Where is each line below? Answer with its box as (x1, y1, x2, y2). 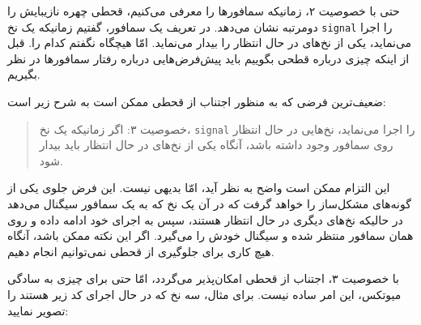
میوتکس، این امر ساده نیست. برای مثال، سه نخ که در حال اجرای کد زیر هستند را (7, 286, 402, 303)
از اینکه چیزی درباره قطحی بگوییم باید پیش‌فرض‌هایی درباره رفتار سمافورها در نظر (7, 49, 410, 66)
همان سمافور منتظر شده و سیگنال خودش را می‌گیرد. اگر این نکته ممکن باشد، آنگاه (7, 227, 414, 244)
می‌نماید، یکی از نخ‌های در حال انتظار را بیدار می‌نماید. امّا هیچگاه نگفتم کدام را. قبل (7, 34, 412, 51)
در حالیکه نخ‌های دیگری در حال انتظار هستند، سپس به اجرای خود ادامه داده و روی (7, 211, 403, 228)
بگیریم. (7, 66, 40, 83)
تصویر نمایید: (7, 301, 69, 319)
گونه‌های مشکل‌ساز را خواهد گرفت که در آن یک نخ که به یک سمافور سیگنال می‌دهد (7, 195, 411, 212)
